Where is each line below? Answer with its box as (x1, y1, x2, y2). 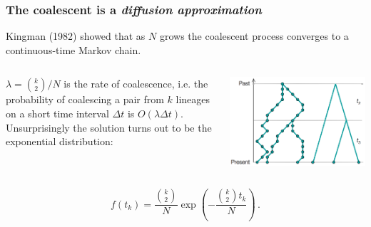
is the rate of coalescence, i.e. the (63, 76, 208, 91)
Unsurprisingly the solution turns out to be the (6, 120, 212, 134)
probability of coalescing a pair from (6, 92, 164, 107)
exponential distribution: (6, 134, 113, 149)
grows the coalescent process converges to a (159, 28, 349, 43)
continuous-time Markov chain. (6, 42, 141, 57)
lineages (176, 92, 210, 107)
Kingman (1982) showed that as (6, 28, 146, 43)
